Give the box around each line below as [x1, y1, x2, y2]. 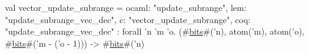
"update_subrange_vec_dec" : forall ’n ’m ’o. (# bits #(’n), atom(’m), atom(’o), [5, 25, 305, 38]
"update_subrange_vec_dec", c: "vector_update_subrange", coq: [5, 13, 251, 25]
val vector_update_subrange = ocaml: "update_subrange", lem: [5, 1, 247, 13]
